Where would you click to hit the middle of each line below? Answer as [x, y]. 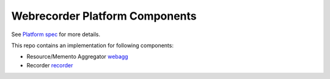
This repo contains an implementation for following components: [93, 45]
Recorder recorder [50, 65]
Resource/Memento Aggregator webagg [77, 57]
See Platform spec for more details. [56, 34]
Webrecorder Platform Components [104, 16]
